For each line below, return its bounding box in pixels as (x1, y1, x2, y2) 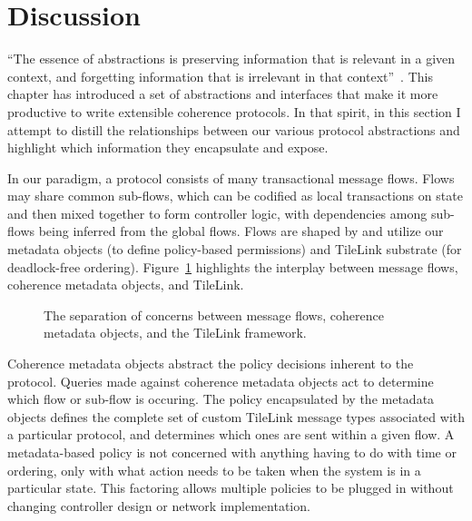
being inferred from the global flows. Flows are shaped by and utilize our (38, 221, 444, 241)
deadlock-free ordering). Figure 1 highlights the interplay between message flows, (7, 257, 458, 276)
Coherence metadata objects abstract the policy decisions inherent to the (7, 354, 414, 373)
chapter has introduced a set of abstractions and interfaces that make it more (7, 84, 438, 103)
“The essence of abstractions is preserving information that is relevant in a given (7, 49, 456, 68)
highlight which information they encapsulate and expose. (7, 138, 329, 157)
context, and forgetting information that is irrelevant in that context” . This (7, 66, 433, 85)
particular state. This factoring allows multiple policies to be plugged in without (7, 478, 454, 497)
